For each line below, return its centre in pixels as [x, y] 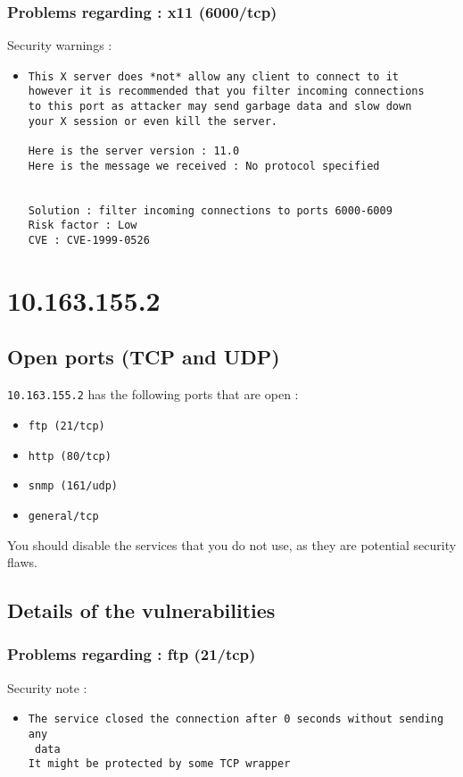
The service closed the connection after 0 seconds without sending [236, 719]
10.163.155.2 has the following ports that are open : [153, 394]
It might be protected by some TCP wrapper [159, 764]
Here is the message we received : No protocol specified [204, 166]
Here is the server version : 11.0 [134, 151]
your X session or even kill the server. [153, 121]
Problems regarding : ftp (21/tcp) [132, 654]
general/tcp [63, 516]
